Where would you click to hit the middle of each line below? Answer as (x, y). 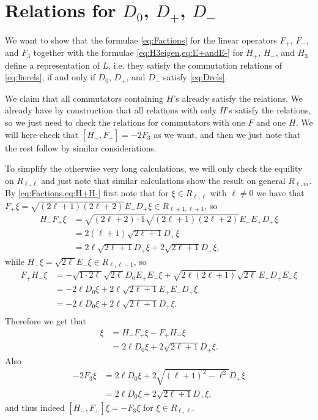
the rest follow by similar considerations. (81, 147)
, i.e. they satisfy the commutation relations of (195, 65)
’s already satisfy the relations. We (238, 98)
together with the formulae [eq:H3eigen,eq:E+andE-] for (138, 52)
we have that (280, 193)
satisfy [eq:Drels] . (195, 77)
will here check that (42, 134)
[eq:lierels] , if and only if (50, 77)
